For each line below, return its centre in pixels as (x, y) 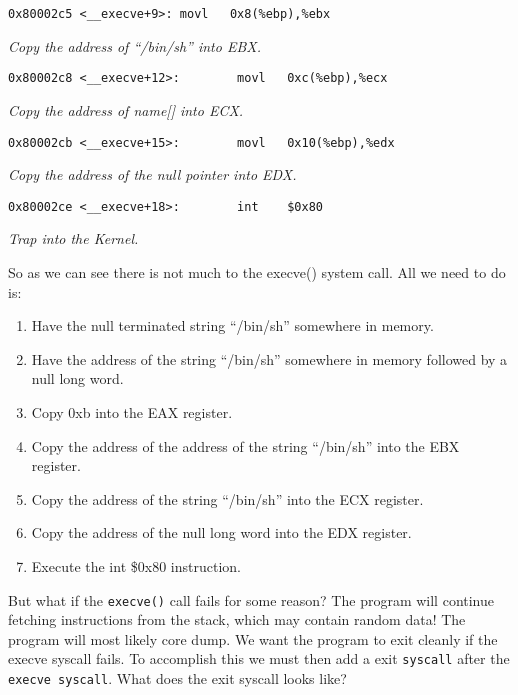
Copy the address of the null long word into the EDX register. (221, 532)
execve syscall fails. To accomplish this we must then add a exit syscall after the (259, 658)
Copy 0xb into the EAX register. (132, 411)
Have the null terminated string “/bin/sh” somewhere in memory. (232, 325)
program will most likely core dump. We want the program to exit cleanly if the (253, 638)
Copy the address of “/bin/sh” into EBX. (134, 45)
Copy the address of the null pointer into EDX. (152, 174)
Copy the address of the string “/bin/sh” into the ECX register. (227, 498)
